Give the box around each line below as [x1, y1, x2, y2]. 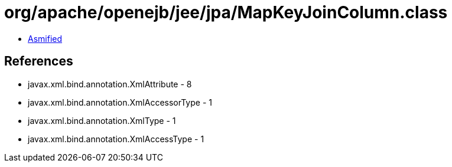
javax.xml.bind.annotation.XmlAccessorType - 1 [28, 97, 212, 107]
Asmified [28, 33, 63, 44]
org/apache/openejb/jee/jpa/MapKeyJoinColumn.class [4, 2, 448, 22]
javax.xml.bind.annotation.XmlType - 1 [28, 115, 176, 126]
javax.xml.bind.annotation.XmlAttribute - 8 [28, 78, 192, 89]
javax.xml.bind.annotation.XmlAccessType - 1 [28, 133, 204, 144]
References [4, 54, 73, 69]
